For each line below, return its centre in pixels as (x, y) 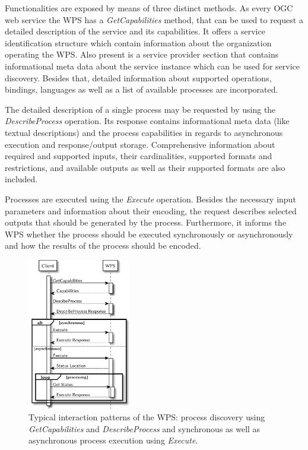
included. (21, 179)
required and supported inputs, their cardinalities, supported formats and (139, 156)
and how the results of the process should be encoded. (103, 245)
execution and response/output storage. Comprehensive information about (140, 144)
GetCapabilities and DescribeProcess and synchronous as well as (145, 428)
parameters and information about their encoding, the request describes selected (151, 210)
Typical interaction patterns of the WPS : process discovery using (147, 417)
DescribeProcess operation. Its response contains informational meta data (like (147, 121)
